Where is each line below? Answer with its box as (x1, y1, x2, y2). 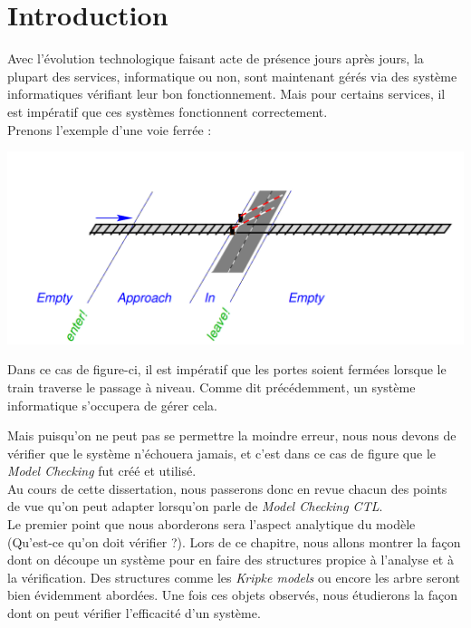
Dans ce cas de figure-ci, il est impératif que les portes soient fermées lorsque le (7, 360, 447, 379)
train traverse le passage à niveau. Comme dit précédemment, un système (7, 377, 416, 396)
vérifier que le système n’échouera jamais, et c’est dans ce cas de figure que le (7, 443, 437, 462)
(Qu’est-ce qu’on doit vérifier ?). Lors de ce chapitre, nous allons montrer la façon (7, 532, 461, 551)
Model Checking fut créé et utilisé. (7, 461, 197, 480)
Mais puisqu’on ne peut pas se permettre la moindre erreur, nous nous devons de (7, 426, 457, 445)
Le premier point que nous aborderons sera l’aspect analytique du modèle (7, 515, 416, 534)
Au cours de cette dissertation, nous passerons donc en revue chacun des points (7, 478, 447, 498)
